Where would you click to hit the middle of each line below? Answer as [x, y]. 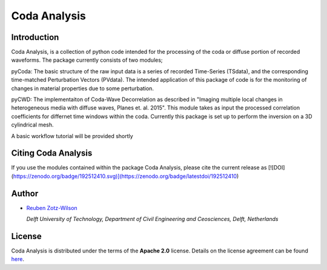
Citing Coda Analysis [52, 153]
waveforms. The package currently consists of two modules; [87, 60]
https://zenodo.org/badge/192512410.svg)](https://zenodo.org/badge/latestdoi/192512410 [125, 176]
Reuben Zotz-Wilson [52, 208]
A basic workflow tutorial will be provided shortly [72, 136]
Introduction [35, 37]
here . [18, 259]
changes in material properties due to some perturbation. [83, 88]
